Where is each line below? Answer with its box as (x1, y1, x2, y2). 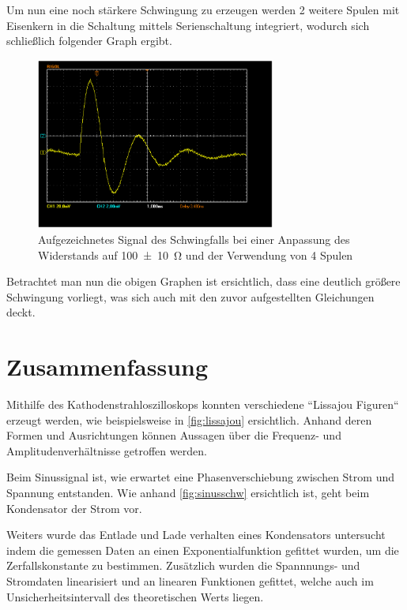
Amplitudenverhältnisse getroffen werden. (6, 442, 207, 458)
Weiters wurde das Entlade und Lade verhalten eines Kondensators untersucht (6, 526, 386, 543)
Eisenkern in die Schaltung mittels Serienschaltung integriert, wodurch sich (6, 17, 370, 33)
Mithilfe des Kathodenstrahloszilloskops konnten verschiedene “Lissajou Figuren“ (6, 396, 399, 412)
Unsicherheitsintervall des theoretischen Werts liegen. (6, 588, 264, 604)
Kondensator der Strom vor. (6, 500, 142, 516)
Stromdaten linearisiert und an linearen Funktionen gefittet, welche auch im (6, 572, 374, 589)
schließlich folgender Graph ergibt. (6, 32, 172, 49)
